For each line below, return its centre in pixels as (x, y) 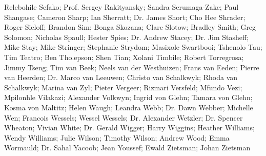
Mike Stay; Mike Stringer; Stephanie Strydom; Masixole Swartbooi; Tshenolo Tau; (133, 47)
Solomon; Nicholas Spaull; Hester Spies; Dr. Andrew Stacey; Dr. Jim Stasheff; (127, 37)
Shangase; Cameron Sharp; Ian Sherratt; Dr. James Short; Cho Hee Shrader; (125, 17)
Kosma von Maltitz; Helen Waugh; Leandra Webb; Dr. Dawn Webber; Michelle (129, 107)
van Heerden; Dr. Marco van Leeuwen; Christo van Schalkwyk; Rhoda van (121, 77)
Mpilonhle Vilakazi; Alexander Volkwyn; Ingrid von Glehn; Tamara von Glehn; (128, 97)
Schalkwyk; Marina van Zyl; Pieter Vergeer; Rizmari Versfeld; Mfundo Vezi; (123, 87)
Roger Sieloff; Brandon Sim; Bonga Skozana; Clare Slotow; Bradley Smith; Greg (130, 27)
